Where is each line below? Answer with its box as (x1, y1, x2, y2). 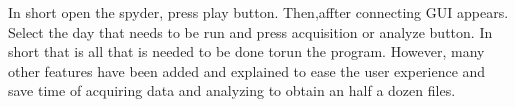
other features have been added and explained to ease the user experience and (8, 60, 486, 81)
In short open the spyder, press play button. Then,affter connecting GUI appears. (8, 2, 509, 22)
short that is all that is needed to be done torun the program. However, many (8, 41, 485, 62)
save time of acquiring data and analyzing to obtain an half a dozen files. (8, 80, 456, 101)
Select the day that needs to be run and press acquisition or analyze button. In (8, 21, 493, 42)
